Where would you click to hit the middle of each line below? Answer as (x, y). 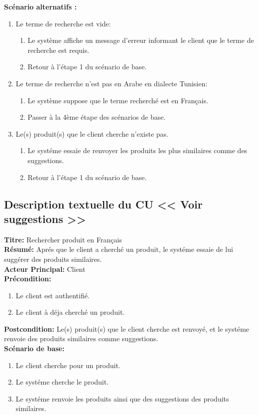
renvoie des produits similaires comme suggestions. (81, 338)
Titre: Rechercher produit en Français (63, 239)
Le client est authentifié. (53, 295)
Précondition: (28, 279)
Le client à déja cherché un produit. (70, 312)
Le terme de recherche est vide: (63, 23)
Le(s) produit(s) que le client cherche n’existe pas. (92, 133)
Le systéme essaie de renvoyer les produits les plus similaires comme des (137, 150)
